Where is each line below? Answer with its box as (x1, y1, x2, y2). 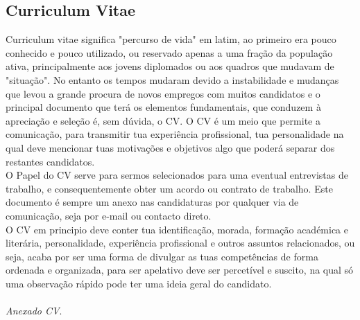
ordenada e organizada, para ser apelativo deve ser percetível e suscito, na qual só (6, 263, 354, 277)
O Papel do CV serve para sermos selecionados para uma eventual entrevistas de (6, 168, 348, 182)
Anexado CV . (6, 303, 62, 318)
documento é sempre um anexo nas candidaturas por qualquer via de (6, 195, 299, 209)
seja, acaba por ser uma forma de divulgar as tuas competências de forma (6, 249, 318, 263)
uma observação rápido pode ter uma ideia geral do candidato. (6, 276, 272, 290)
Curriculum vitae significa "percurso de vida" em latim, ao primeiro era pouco (6, 32, 336, 46)
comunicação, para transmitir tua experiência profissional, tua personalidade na (6, 127, 344, 141)
